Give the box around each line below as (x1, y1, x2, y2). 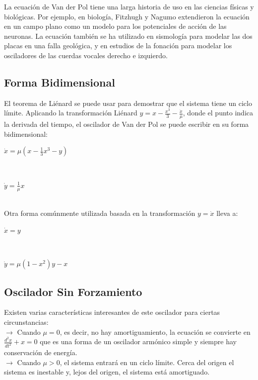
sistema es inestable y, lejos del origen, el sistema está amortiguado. (4, 367, 210, 377)
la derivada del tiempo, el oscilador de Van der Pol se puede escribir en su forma (4, 119, 249, 129)
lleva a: (216, 208, 238, 218)
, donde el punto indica (183, 107, 253, 118)
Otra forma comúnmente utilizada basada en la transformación (4, 208, 195, 218)
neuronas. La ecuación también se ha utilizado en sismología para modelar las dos (4, 30, 253, 41)
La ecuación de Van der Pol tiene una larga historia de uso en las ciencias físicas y (4, 1, 254, 11)
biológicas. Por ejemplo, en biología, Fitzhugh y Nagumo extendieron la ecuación (4, 11, 250, 21)
